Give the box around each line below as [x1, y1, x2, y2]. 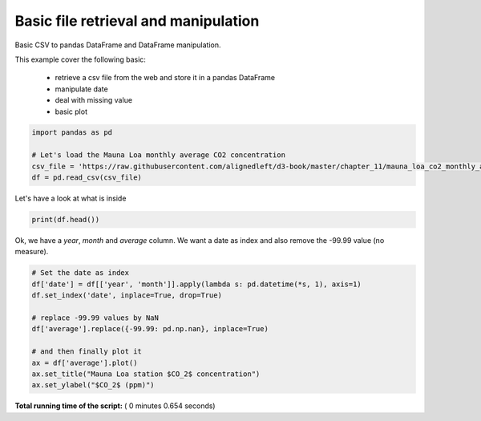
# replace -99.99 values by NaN [31, 313, 160, 322]
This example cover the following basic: [14, 55, 146, 64]
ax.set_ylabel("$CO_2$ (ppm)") [31, 381, 156, 390]
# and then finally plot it [31, 347, 142, 356]
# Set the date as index [31, 269, 130, 277]
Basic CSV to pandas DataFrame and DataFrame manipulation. [14, 40, 221, 50]
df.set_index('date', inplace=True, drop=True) [31, 291, 222, 300]
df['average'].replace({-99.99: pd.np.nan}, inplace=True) [31, 325, 269, 334]
